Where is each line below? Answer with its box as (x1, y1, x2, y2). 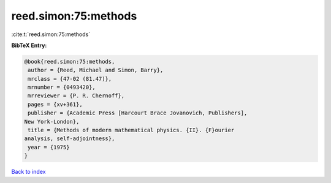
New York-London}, (24, 118, 80, 125)
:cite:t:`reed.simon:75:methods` (11, 31, 91, 38)
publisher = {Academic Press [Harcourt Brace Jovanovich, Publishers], (28, 110, 248, 116)
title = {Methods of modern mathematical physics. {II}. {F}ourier (28, 127, 235, 134)
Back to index (11, 168, 46, 176)
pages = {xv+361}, (28, 101, 83, 108)
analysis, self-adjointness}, (24, 135, 115, 142)
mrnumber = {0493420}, (28, 84, 96, 91)
